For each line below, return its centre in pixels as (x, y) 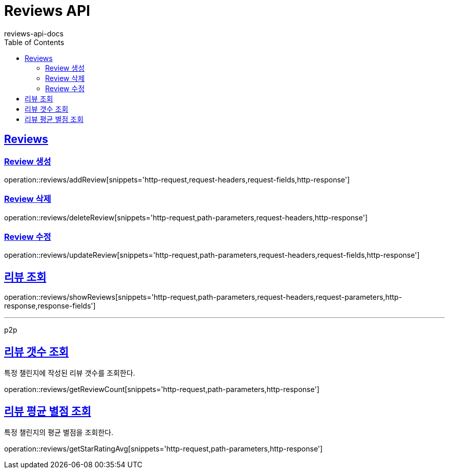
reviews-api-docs (34, 33)
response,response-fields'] (50, 306)
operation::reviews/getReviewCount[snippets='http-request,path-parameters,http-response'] (162, 389)
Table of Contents (34, 42)
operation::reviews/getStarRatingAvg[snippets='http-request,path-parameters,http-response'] (164, 449)
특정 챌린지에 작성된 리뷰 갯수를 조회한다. (70, 373)
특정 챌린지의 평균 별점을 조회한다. (59, 432)
